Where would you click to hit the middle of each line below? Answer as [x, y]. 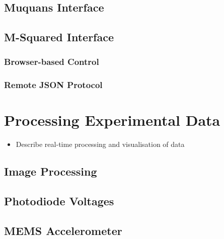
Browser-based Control [52, 62]
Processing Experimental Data [112, 120]
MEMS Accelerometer [63, 230]
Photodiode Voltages [59, 201]
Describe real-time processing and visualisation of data [100, 144]
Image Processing [51, 171]
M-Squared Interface [59, 37]
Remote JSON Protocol [53, 85]
